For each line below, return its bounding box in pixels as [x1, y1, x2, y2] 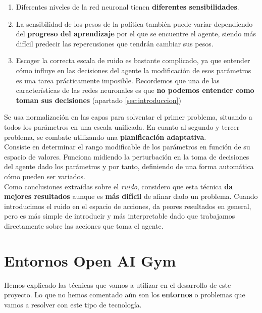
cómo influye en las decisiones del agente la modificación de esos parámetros [16, 65, 251, 75]
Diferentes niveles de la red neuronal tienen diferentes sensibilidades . [16, 2, 239, 12]
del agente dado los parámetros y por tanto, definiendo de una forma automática [4, 161, 254, 172]
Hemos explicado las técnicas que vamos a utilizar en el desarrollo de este [4, 279, 231, 290]
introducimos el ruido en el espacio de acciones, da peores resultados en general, [4, 200, 251, 211]
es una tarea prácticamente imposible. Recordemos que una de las [16, 75, 220, 85]
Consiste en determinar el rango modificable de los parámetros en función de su [4, 141, 250, 152]
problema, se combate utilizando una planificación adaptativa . [4, 131, 206, 142]
